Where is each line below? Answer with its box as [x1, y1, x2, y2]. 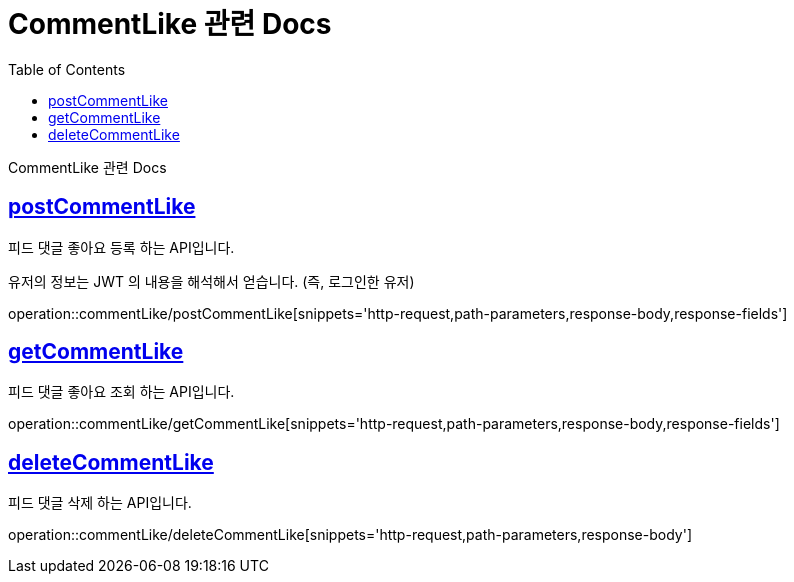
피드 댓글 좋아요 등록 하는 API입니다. [8, 238, 235, 256]
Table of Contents [8, 60, 126, 78]
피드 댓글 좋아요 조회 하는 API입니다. [8, 383, 235, 401]
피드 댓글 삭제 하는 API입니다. [8, 494, 192, 512]
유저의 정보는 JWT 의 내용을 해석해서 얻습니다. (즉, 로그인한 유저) [8, 272, 415, 290]
